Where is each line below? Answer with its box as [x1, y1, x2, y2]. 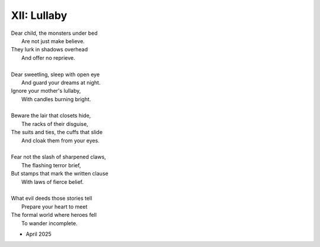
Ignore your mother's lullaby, [11, 87, 81, 95]
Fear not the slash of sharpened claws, [11, 154, 106, 161]
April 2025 [25, 230, 52, 238]
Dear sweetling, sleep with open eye [11, 71, 100, 78]
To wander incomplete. [21, 219, 78, 227]
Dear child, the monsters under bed [11, 30, 98, 37]
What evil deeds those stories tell [11, 195, 92, 202]
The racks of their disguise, [21, 120, 88, 127]
